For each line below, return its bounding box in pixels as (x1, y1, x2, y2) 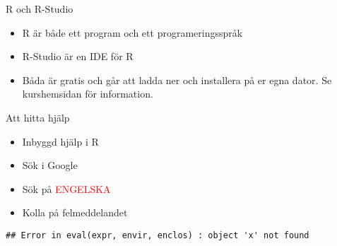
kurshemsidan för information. (22, 86, 153, 101)
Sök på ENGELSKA (22, 181, 111, 196)
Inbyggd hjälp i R (22, 134, 99, 148)
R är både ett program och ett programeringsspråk (22, 25, 243, 40)
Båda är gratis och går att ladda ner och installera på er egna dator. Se (22, 72, 332, 87)
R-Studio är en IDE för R (22, 49, 134, 64)
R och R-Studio (6, 1, 73, 16)
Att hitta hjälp (6, 110, 70, 124)
